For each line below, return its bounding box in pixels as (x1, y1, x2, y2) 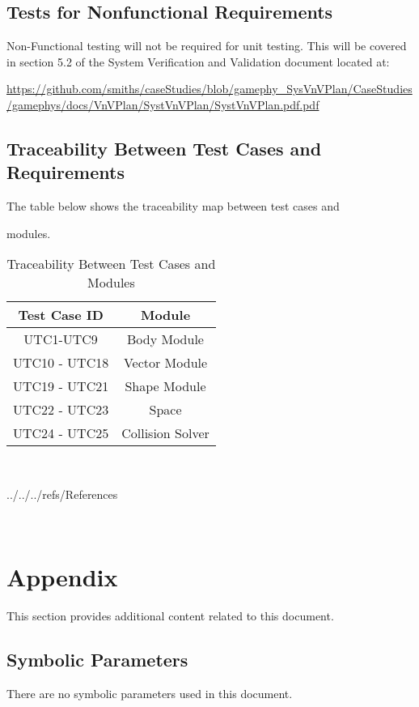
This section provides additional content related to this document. (6, 607, 334, 624)
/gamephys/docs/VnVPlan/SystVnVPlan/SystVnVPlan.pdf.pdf (6, 96, 320, 113)
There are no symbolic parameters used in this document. (6, 685, 293, 702)
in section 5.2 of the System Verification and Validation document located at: (6, 53, 390, 70)
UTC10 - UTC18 (13, 353, 109, 373)
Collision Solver (121, 424, 209, 443)
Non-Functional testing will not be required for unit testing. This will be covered (6, 37, 407, 54)
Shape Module (125, 377, 206, 396)
